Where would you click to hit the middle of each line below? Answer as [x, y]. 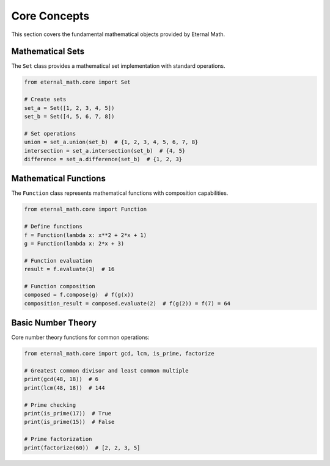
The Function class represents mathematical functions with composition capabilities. [120, 193]
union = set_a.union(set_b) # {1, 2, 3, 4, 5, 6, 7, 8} [111, 142]
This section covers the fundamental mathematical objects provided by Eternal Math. [118, 34]
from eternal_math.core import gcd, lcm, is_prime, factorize [119, 354]
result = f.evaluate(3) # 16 [69, 269]
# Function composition [60, 286]
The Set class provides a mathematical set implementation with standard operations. [118, 66]
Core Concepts [50, 16]
